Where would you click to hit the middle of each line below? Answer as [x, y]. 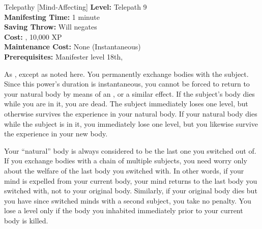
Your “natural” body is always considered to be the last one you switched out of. [130, 150]
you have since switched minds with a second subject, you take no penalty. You [128, 200]
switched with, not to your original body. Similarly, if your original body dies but [131, 191]
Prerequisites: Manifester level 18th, [64, 56]
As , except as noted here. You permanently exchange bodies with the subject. [126, 74]
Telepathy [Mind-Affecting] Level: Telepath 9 [76, 7]
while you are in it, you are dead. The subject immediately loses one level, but [126, 104]
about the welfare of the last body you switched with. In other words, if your [124, 170]
